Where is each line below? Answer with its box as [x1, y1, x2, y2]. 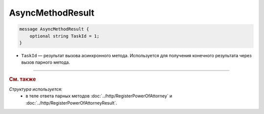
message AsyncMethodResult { [19, 26, 89, 32]
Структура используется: [9, 86, 63, 92]
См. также [9, 76, 36, 83]
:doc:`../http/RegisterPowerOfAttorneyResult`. [25, 100, 117, 106]
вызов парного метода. [21, 59, 70, 66]
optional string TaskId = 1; [29, 33, 100, 39]
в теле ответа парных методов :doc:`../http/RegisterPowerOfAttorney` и [25, 93, 173, 99]
